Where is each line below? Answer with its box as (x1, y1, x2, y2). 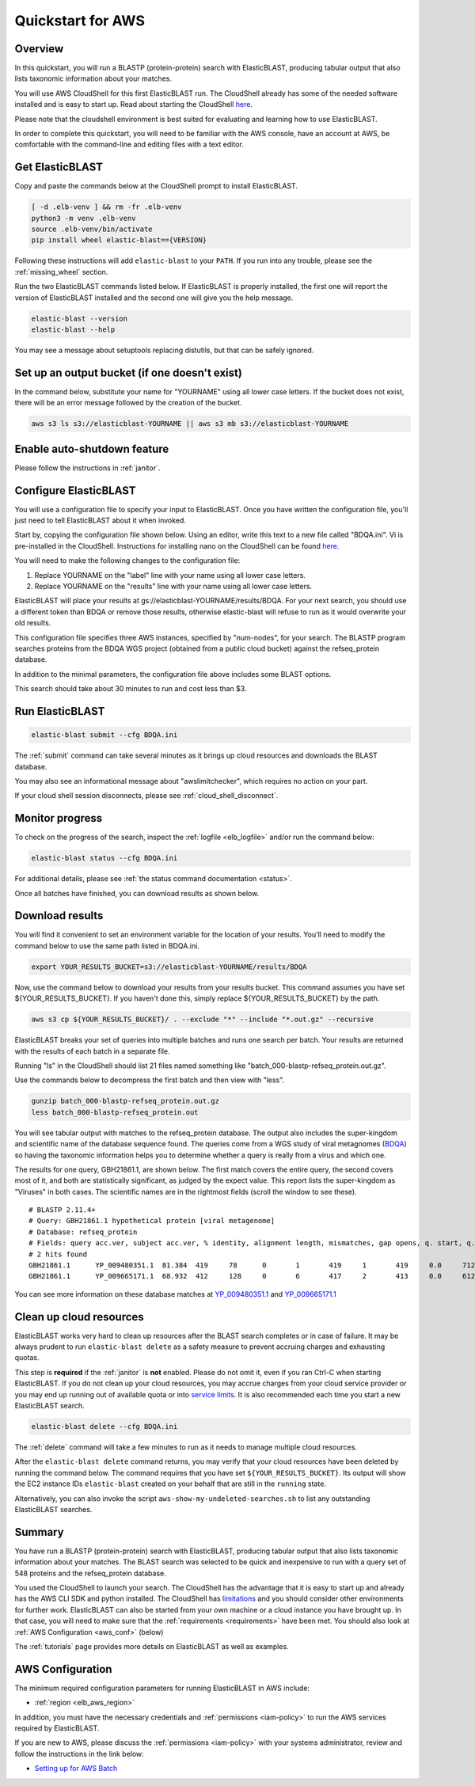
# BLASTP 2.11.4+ (28, 1206, 96, 1214)
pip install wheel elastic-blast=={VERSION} (31, 236, 207, 245)
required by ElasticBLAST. (14, 1723, 100, 1733)
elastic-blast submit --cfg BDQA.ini (31, 731, 178, 739)
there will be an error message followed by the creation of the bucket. (14, 398, 242, 408)
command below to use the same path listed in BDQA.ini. (14, 940, 199, 950)
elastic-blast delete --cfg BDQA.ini (31, 1422, 178, 1431)
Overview (14, 42, 64, 55)
